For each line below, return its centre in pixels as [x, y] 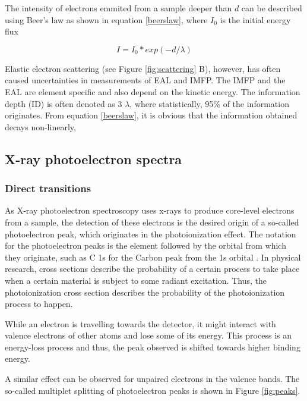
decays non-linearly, [40, 126]
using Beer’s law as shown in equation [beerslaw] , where [106, 19]
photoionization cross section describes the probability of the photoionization [145, 292]
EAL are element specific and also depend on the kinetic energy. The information [153, 91]
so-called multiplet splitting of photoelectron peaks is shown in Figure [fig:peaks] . [153, 390]
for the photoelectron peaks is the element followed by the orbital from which [145, 245]
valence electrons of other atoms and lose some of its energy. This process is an [148, 335]
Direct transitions [48, 188]
